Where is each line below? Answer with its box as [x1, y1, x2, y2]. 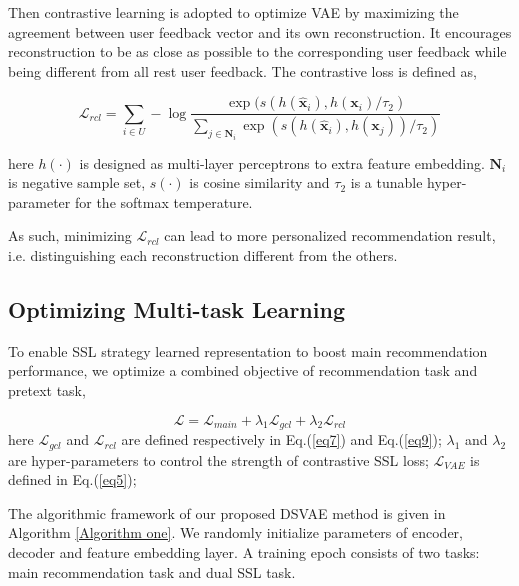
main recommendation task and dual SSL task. [8, 561, 296, 582]
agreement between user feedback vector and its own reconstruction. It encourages [8, 21, 512, 42]
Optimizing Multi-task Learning [8, 294, 345, 325]
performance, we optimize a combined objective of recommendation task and [8, 360, 478, 381]
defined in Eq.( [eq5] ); [8, 469, 137, 490]
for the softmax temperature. [74, 191, 253, 212]
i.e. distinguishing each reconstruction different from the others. [8, 245, 398, 266]
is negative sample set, [8, 172, 146, 193]
